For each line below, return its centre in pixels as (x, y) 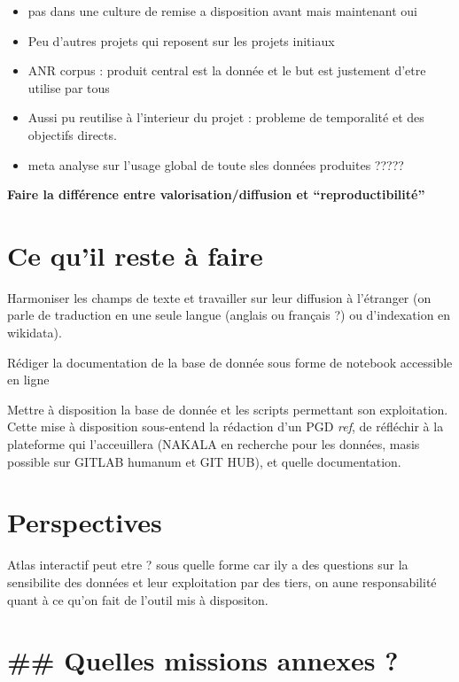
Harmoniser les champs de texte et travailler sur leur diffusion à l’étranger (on (219, 297)
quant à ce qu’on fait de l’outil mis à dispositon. (138, 599)
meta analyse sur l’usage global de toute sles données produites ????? (216, 164)
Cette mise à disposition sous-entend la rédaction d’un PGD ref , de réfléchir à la (226, 426)
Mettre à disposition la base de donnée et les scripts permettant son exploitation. (228, 409)
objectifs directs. (72, 134)
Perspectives (85, 522)
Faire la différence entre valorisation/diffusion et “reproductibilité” (216, 194)
